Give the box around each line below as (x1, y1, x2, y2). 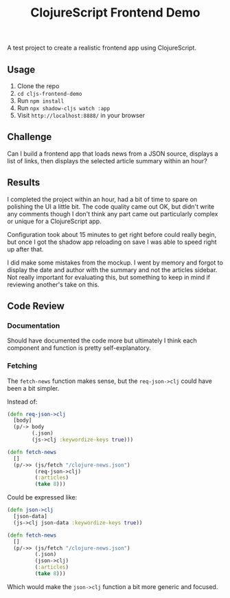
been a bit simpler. (7, 384, 60, 392)
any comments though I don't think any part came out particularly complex (7, 209, 218, 218)
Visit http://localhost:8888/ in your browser (16, 112, 146, 119)
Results (7, 177, 41, 189)
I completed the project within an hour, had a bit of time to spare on (7, 195, 198, 203)
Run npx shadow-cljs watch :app (16, 104, 111, 112)
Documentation (7, 320, 60, 330)
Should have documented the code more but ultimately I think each (7, 336, 197, 345)
